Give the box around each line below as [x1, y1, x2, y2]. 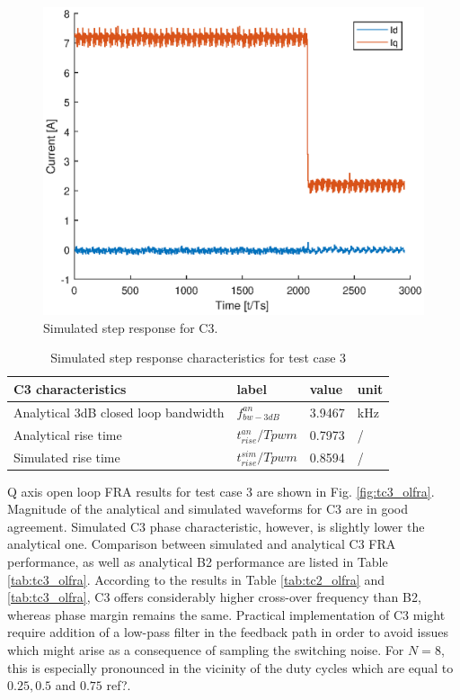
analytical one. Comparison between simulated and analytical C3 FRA [7, 534, 396, 553]
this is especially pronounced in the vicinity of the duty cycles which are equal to [7, 658, 454, 677]
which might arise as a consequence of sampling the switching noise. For [7, 641, 404, 660]
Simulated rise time [13, 447, 120, 466]
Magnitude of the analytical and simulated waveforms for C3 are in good [7, 499, 408, 518]
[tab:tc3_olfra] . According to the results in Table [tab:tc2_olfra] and [7, 570, 385, 588]
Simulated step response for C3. [43, 318, 218, 337]
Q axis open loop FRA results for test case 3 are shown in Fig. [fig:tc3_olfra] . [7, 481, 435, 500]
